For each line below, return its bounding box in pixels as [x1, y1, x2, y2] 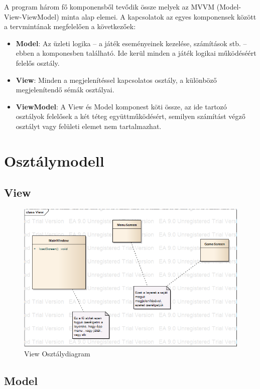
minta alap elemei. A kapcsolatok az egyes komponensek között [61, 11, 256, 22]
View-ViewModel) [4, 11, 59, 22]
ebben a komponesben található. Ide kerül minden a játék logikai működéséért [16, 48, 256, 58]
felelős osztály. [16, 57, 60, 68]
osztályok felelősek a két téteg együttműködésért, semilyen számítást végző [16, 111, 245, 121]
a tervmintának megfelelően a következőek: [4, 21, 136, 32]
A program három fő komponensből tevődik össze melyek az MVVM [4, 2, 215, 12]
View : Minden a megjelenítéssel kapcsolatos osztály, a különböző [16, 74, 217, 85]
